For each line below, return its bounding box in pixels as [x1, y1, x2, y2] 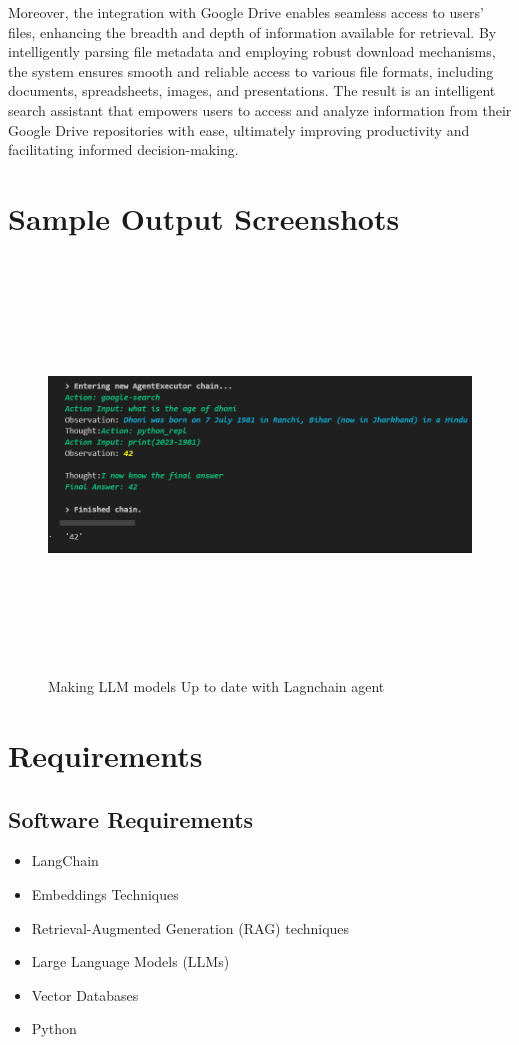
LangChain [31, 850, 99, 871]
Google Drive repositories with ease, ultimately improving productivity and [8, 119, 470, 140]
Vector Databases [31, 984, 139, 1005]
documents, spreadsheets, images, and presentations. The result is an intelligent [8, 80, 496, 101]
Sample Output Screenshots [8, 197, 400, 238]
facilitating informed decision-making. [8, 139, 239, 160]
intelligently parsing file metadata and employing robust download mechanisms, [8, 41, 496, 62]
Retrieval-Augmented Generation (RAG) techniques [31, 917, 350, 938]
